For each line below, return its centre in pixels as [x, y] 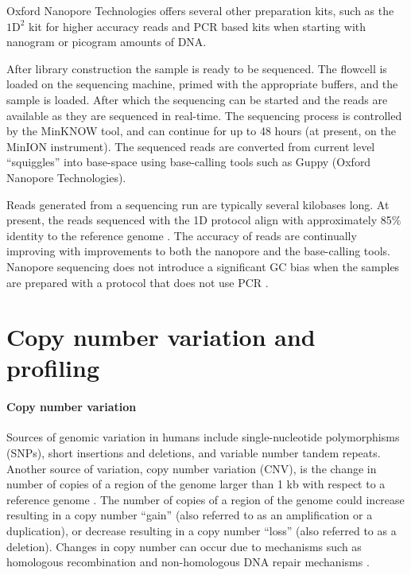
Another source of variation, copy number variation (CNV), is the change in [192, 468]
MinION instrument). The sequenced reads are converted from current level [191, 146]
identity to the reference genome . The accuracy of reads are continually [182, 235]
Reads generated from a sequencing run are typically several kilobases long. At [198, 204]
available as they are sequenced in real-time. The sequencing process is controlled [204, 115]
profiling [53, 368]
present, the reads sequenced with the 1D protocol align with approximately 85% [204, 220]
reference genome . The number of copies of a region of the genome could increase [205, 499]
